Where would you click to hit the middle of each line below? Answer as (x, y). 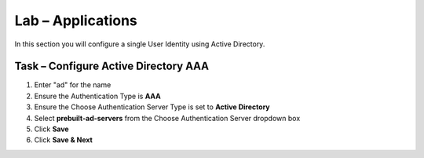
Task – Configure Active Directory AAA (112, 66)
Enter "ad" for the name (73, 85)
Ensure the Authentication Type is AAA (97, 96)
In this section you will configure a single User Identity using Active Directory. (140, 44)
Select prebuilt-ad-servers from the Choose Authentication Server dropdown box (167, 118)
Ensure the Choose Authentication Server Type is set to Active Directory (152, 107)
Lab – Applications (76, 20)
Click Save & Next (64, 140)
